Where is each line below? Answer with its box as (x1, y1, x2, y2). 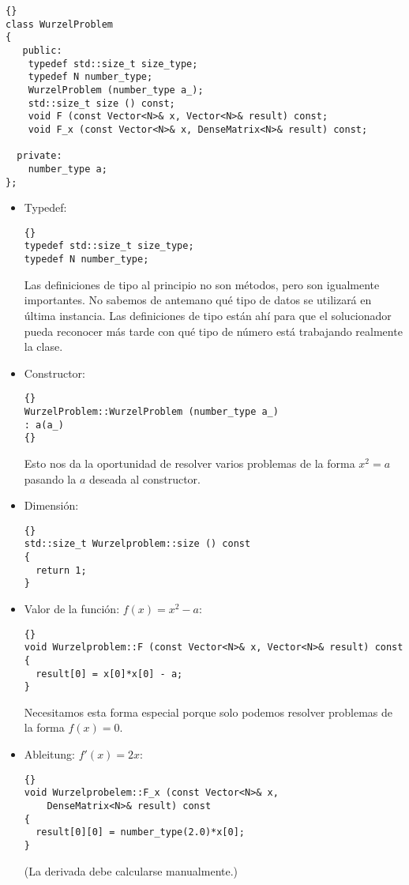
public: (22, 44, 62, 56)
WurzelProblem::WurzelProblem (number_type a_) (24, 405, 279, 417)
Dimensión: (24, 497, 79, 514)
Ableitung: (24, 746, 75, 763)
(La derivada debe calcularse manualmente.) (24, 862, 238, 879)
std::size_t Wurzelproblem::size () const (24, 538, 251, 550)
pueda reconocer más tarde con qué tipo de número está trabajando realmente (24, 322, 403, 339)
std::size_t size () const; (28, 97, 175, 109)
